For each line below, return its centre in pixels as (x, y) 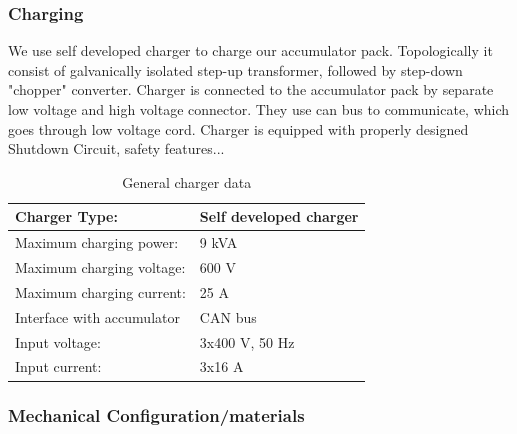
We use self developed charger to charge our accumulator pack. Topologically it (250, 50)
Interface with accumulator (97, 316)
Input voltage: (58, 341)
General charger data (187, 181)
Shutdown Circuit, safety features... (116, 148)
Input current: (58, 366)
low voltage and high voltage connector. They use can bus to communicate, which (259, 109)
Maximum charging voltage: (100, 267)
